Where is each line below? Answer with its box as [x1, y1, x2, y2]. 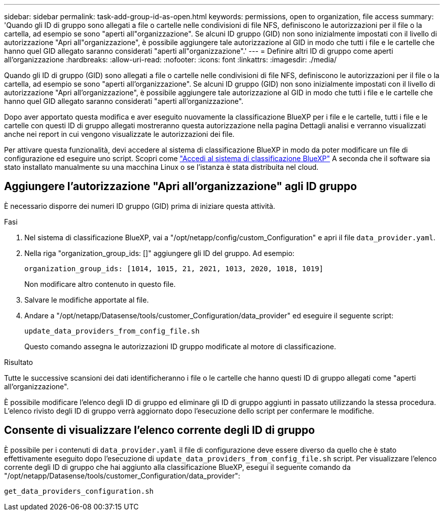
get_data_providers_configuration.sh [4, 487, 154, 495]
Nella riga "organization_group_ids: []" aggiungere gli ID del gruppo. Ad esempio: [24, 248, 294, 257]
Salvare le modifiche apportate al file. [24, 295, 149, 304]
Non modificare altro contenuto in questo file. [24, 279, 176, 288]
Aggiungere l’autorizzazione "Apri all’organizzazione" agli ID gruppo [4, 180, 357, 193]
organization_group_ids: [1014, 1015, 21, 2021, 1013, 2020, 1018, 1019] [24, 264, 324, 273]
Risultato [4, 357, 33, 366]
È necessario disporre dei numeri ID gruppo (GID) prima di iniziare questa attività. [4, 201, 275, 210]
